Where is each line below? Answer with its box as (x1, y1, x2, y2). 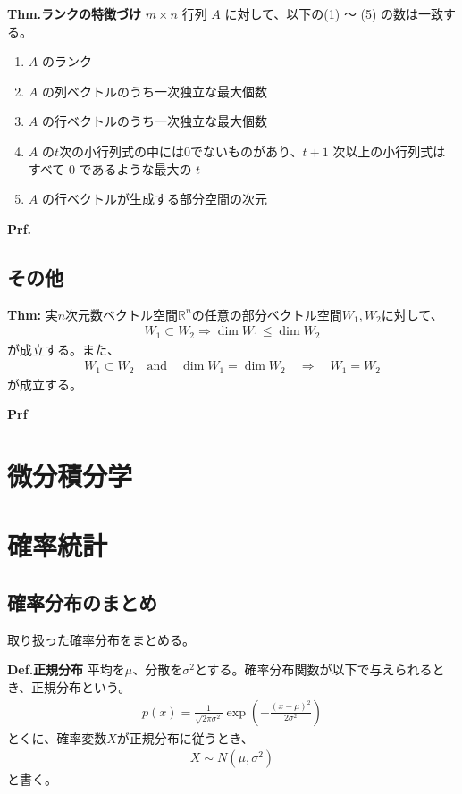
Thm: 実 (7, 305, 58, 323)
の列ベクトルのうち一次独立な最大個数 (41, 81, 267, 100)
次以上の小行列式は (332, 141, 446, 160)
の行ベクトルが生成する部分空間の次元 (41, 189, 267, 208)
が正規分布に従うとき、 (116, 728, 254, 747)
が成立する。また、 (7, 339, 120, 358)
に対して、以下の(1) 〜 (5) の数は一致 (224, 4, 444, 22)
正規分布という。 (31, 678, 131, 697)
